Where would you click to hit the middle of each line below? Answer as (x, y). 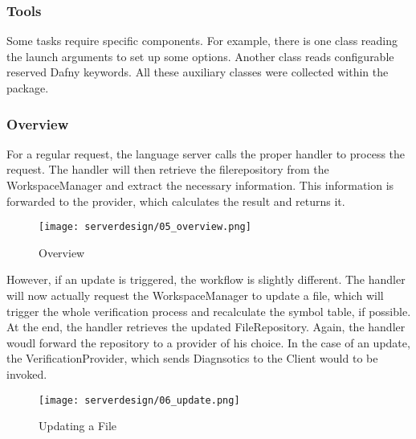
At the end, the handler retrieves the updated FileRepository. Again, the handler (206, 327)
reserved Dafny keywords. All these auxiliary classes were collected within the (198, 72)
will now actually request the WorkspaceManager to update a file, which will (195, 295)
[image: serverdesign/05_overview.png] (145, 227)
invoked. (27, 374)
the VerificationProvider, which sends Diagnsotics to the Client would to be (192, 358)
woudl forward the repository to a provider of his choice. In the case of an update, (208, 342)
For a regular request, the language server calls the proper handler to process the (206, 153)
